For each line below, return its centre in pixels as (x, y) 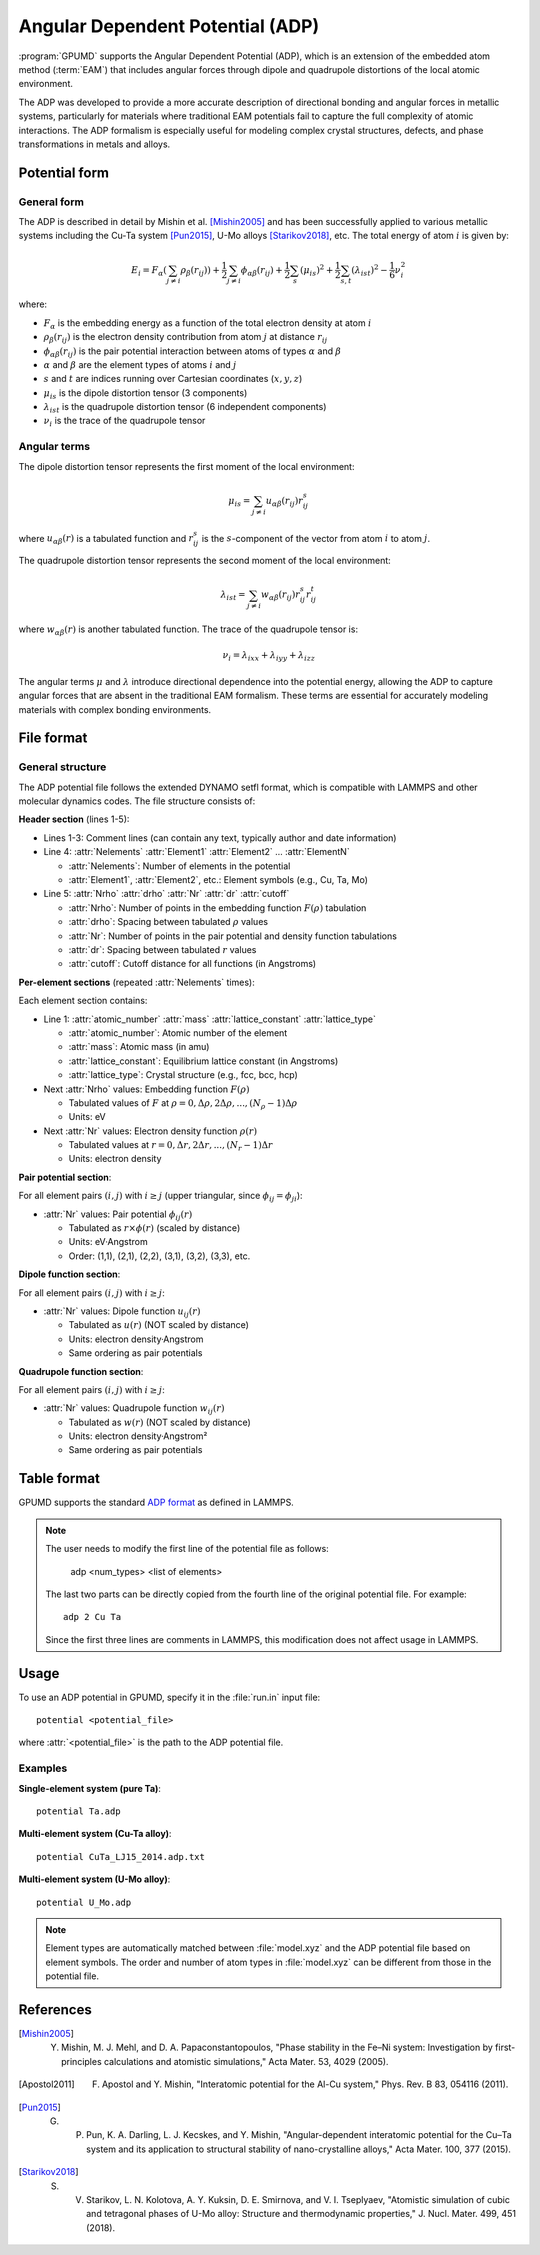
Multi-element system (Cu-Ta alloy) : (95, 1834)
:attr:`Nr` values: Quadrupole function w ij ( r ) (134, 1409)
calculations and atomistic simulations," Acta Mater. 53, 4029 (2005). (246, 2061)
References (55, 2009)
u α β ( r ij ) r (284, 502)
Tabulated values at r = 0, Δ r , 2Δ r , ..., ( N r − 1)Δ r (171, 1146)
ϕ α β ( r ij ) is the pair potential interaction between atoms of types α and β (192, 352)
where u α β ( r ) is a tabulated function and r (106, 539)
